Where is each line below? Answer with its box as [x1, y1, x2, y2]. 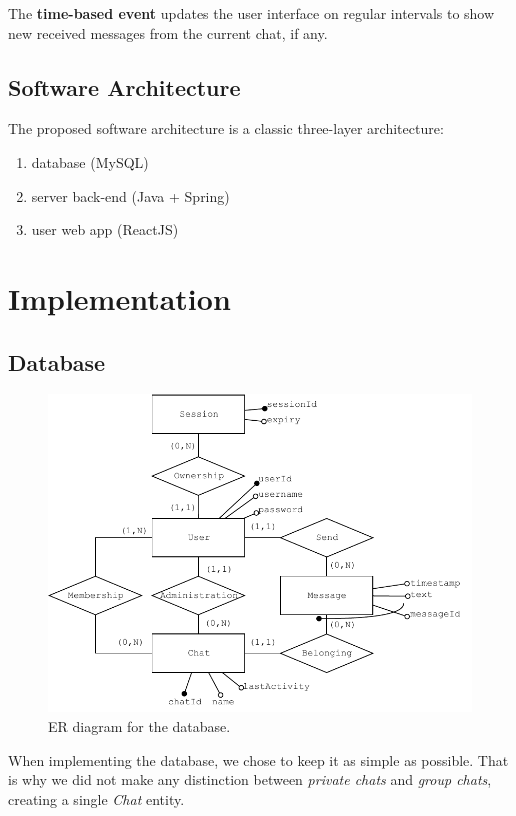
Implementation [8, 277, 231, 318]
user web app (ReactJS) [31, 219, 179, 240]
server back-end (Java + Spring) [31, 185, 230, 206]
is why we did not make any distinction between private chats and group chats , [8, 769, 492, 790]
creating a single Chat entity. [8, 788, 185, 809]
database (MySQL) [31, 151, 149, 172]
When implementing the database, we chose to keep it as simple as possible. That [8, 749, 509, 770]
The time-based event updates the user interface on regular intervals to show [8, 3, 495, 23]
